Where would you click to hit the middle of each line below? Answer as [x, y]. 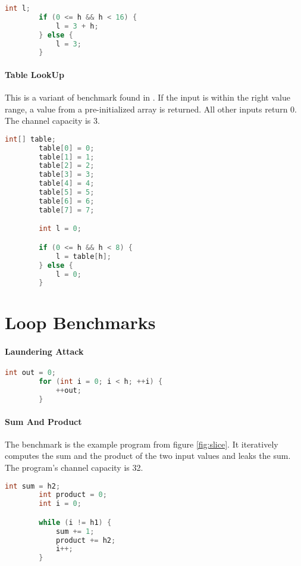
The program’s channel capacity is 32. [74, 467]
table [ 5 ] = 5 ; [67, 193]
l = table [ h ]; [84, 256]
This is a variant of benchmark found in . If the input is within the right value [148, 97]
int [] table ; [30, 139]
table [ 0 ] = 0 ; [67, 148]
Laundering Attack [44, 351]
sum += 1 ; [75, 531]
